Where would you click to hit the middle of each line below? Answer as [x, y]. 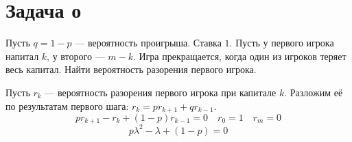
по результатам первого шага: [67, 105]
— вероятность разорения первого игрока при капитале [161, 92]
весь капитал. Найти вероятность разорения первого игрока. [131, 69]
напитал [22, 56]
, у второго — [76, 56]
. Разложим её [314, 92]
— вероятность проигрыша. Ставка [148, 43]
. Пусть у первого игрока [282, 43]
